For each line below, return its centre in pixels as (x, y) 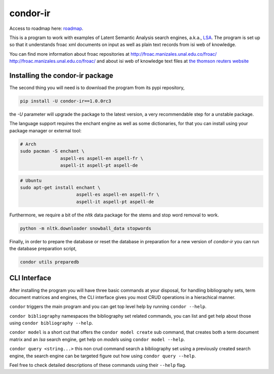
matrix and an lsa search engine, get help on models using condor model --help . (97, 339)
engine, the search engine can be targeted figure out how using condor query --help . (103, 356)
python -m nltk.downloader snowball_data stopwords (86, 228)
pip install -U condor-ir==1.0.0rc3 (66, 101)
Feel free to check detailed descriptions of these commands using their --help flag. (98, 365)
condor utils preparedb (50, 262)
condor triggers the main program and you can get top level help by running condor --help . (108, 307)
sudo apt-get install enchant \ (60, 187)
